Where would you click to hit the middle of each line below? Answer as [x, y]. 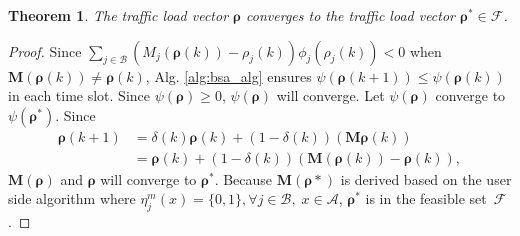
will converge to [148, 178]
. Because [243, 178]
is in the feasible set [426, 198]
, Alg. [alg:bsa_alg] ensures [228, 75]
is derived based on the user [426, 178]
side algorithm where [72, 198]
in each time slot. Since [79, 95]
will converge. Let [330, 95]
